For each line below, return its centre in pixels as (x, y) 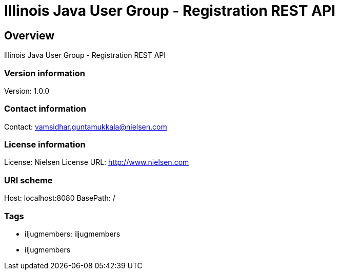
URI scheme (28, 180)
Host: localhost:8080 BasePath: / (60, 198)
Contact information (45, 109)
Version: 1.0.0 (27, 91)
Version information (45, 73)
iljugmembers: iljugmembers (73, 234)
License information (45, 145)
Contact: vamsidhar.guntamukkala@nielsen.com (86, 127)
